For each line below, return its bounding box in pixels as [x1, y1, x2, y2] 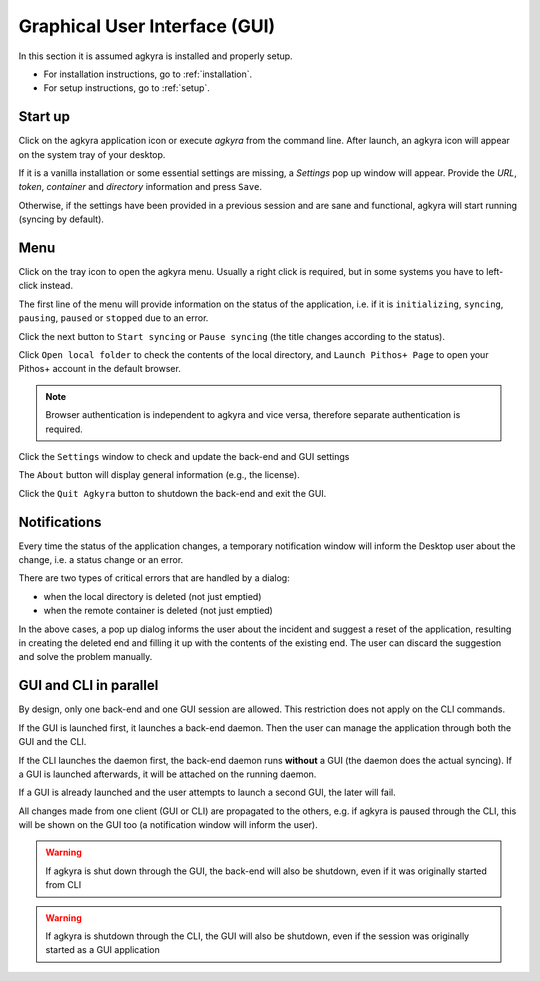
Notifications [18, 513, 102, 530]
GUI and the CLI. [18, 736, 87, 748]
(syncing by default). [18, 213, 105, 225]
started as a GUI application [45, 944, 160, 956]
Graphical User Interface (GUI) [18, 15, 276, 37]
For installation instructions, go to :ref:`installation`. [43, 68, 253, 80]
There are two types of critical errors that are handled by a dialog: [18, 572, 290, 584]
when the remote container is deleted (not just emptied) [43, 605, 274, 617]
